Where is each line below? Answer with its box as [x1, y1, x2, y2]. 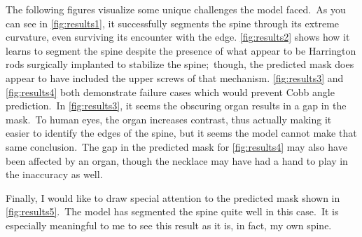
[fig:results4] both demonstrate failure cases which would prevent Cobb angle [6, 84, 335, 99]
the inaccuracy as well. [6, 167, 103, 182]
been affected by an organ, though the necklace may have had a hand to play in [6, 153, 348, 168]
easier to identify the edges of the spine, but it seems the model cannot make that [6, 126, 357, 140]
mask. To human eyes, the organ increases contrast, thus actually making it [6, 111, 332, 126]
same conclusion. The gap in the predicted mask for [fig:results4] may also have [6, 139, 347, 154]
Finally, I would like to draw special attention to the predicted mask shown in [6, 190, 340, 205]
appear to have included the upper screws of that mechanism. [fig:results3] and [6, 70, 344, 85]
